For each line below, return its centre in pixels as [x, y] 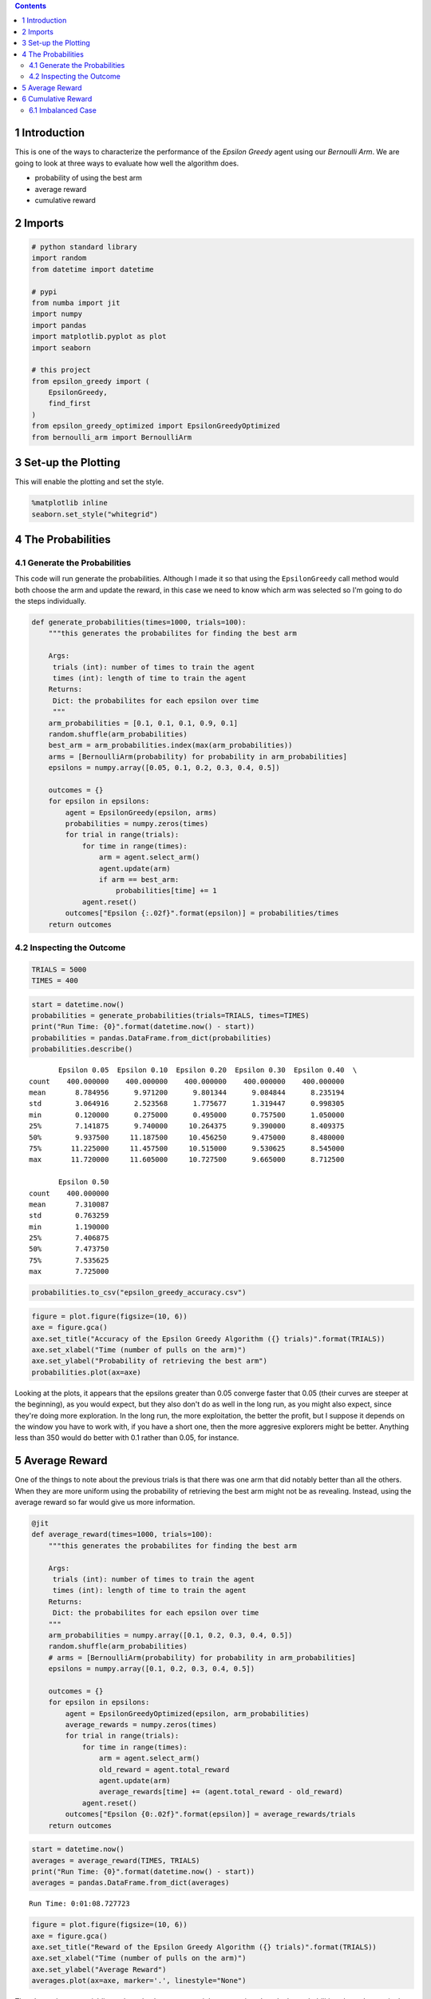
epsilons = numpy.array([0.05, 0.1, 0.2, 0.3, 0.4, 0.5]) [164, 768]
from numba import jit [76, 303]
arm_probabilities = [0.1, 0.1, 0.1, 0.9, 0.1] [143, 723]
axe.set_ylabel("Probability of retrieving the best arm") [149, 1361]
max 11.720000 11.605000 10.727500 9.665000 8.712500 [187, 1160]
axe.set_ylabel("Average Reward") [99, 1969]
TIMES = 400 [55, 981]
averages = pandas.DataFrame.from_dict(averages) [130, 1883]
